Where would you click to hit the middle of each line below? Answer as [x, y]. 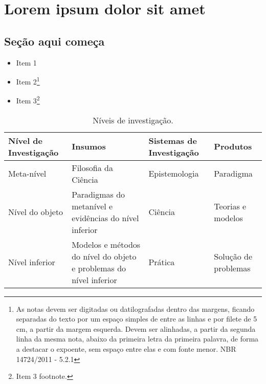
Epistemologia [174, 174]
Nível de [26, 140]
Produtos [233, 146]
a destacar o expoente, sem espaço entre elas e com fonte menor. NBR [126, 349]
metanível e [92, 206]
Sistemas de [173, 140]
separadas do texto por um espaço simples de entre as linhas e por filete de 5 [137, 319]
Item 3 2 [28, 100]
